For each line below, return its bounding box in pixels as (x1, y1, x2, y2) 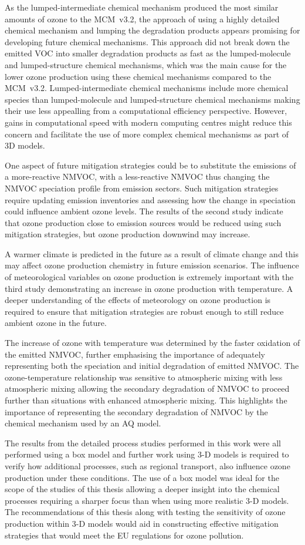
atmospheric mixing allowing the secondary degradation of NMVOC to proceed (5, 382, 290, 395)
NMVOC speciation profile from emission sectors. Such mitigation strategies (5, 181, 279, 194)
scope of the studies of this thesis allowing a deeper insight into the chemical (5, 483, 280, 495)
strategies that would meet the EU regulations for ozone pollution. (5, 529, 244, 541)
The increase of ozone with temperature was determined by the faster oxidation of (5, 337, 300, 349)
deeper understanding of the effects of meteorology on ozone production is (5, 294, 271, 306)
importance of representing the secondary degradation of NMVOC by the (5, 405, 268, 418)
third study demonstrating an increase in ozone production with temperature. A (5, 282, 293, 294)
